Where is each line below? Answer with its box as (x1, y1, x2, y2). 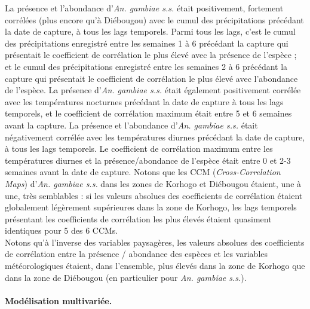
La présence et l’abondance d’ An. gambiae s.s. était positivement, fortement (5, 2, 284, 14)
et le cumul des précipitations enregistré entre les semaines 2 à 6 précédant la (5, 60, 288, 72)
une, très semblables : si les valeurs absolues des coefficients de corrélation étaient (5, 189, 303, 201)
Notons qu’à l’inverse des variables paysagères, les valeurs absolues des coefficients (5, 235, 305, 248)
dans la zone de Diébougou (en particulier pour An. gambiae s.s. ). (5, 271, 247, 283)
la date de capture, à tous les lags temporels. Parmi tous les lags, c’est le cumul (5, 25, 296, 38)
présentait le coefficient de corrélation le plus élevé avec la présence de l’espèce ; (5, 48, 297, 61)
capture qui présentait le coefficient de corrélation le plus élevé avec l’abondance (5, 72, 298, 84)
